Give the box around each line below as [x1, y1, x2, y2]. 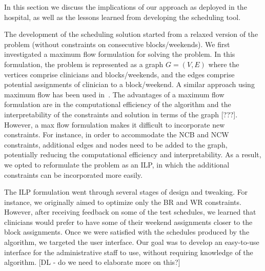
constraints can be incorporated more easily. [4, 169, 142, 180]
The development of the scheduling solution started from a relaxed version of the [4, 29, 258, 39]
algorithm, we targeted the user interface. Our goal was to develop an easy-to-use [4, 237, 259, 247]
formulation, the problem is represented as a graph [4, 58, 164, 69]
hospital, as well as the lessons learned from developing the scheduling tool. [4, 11, 241, 22]
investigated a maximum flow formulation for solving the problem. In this [4, 49, 235, 59]
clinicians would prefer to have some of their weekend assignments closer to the [4, 216, 253, 227]
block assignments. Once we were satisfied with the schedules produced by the [4, 226, 250, 237]
